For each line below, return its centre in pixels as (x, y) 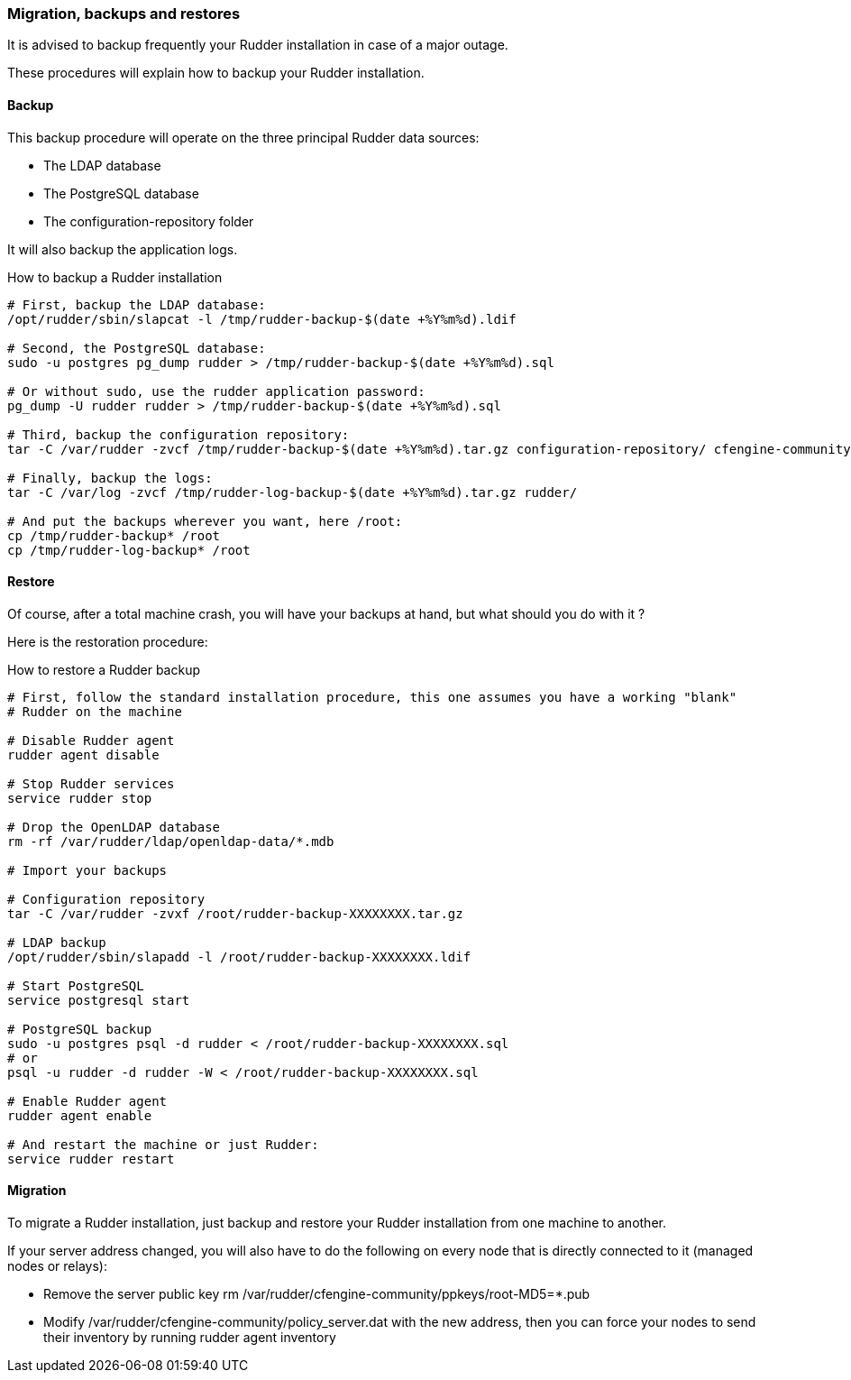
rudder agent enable (80, 1115)
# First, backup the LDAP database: (137, 304)
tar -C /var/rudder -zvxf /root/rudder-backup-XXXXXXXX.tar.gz (235, 913)
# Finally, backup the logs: (110, 478)
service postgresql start (99, 1000)
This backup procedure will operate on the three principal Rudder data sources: (243, 137)
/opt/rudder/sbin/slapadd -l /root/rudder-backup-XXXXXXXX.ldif (239, 957)
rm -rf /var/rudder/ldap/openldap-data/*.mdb (171, 841)
